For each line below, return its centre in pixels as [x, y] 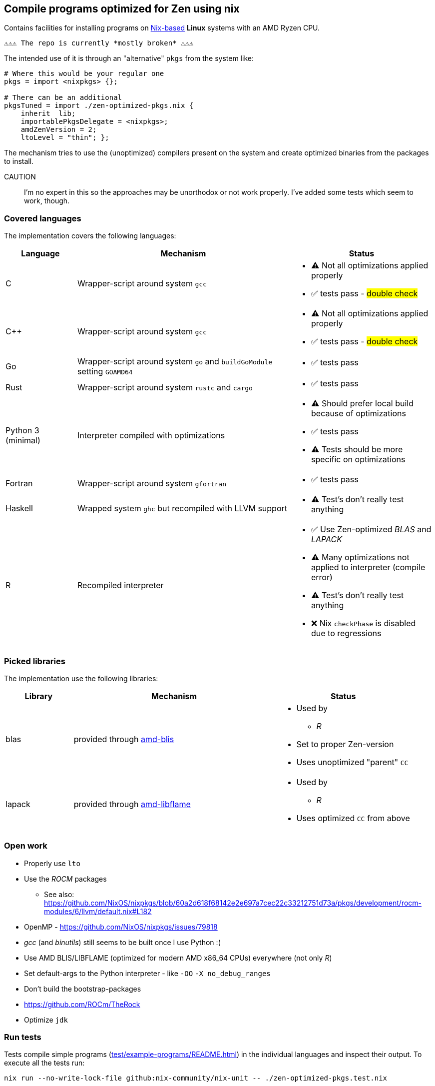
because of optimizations [358, 414]
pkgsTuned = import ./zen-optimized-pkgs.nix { [99, 106]
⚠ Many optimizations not [360, 557]
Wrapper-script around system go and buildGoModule [175, 362]
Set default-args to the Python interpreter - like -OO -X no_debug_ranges [147, 973]
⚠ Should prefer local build [362, 404]
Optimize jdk [46, 1020]
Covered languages [43, 218]
